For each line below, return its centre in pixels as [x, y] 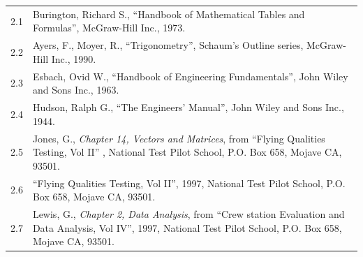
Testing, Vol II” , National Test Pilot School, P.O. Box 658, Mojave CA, [187, 152]
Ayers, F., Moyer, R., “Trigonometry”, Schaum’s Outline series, [168, 45]
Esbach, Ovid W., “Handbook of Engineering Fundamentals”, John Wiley [190, 76]
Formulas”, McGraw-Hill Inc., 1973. [109, 28]
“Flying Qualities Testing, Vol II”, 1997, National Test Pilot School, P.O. [189, 183]
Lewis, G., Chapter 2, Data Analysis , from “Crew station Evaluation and [188, 213]
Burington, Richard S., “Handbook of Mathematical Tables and [169, 14]
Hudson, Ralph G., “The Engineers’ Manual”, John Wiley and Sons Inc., [188, 107]
